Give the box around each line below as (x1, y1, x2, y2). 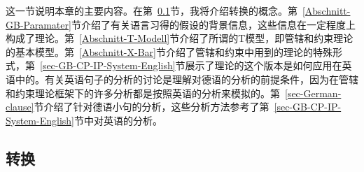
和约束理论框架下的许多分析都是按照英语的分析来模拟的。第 (6, 85, 280, 100)
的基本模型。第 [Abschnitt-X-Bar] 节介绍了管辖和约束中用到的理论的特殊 (6, 44, 332, 59)
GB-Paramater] (6, 17, 71, 31)
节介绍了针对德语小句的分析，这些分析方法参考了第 (34, 99, 269, 114)
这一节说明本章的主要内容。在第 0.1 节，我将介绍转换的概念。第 (6, 3, 297, 17)
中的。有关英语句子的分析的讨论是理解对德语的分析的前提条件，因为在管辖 (15, 71, 358, 86)
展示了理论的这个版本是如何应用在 (185, 58, 342, 73)
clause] (6, 99, 34, 114)
